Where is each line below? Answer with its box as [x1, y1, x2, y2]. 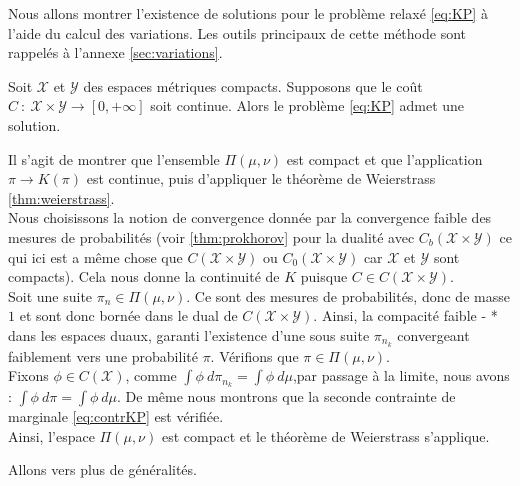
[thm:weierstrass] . [8, 187, 115, 208]
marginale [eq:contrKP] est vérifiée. [8, 406, 224, 427]
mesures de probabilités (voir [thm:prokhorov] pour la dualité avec [8, 226, 415, 247]
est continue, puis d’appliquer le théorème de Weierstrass [86, 168, 436, 189]
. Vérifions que [210, 345, 299, 366]
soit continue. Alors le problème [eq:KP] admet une [150, 95, 465, 116]
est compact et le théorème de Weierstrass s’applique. [161, 425, 490, 446]
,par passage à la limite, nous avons [292, 365, 510, 386]
